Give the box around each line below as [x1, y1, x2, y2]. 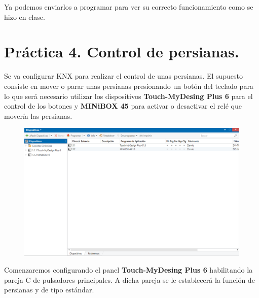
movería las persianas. [4, 110, 72, 121]
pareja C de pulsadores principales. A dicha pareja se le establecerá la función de [4, 274, 255, 285]
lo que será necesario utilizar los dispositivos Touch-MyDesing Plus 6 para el [4, 90, 253, 101]
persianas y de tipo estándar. [4, 284, 94, 295]
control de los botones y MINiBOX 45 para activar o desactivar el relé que [4, 101, 242, 111]
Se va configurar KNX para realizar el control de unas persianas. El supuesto [4, 71, 243, 81]
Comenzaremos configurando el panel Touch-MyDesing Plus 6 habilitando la [4, 264, 253, 275]
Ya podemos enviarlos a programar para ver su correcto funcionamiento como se [4, 2, 253, 12]
